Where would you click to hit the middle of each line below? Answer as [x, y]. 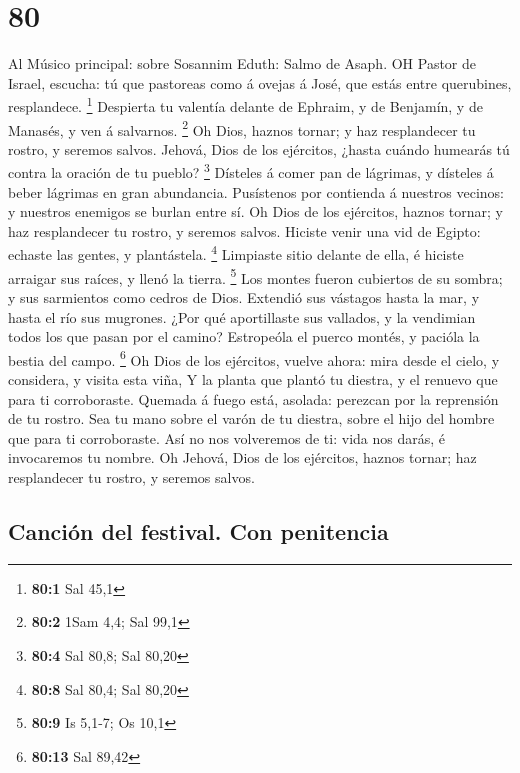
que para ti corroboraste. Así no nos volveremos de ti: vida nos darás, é [227, 437]
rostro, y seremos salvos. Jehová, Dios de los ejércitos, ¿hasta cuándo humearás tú [259, 148]
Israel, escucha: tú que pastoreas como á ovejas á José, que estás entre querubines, [260, 82]
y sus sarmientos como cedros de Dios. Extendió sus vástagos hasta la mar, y [244, 296]
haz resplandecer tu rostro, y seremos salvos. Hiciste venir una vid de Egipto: [244, 230]
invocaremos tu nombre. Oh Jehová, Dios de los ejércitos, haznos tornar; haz [242, 457]
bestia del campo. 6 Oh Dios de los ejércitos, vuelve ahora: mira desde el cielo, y [254, 358]
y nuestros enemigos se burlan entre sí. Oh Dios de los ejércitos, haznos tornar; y [255, 211]
